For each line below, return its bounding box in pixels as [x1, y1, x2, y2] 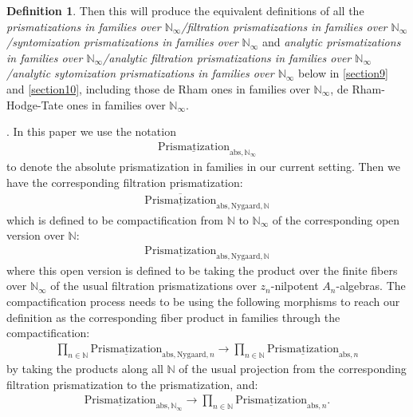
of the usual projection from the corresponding [179, 359, 407, 376]
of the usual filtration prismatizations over [50, 277, 257, 294]
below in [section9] [298, 65, 388, 81]
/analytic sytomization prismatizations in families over [6, 65, 274, 81]
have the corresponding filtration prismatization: [6, 173, 243, 190]
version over [6, 227, 65, 244]
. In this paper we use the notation [6, 123, 176, 140]
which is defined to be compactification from [6, 211, 223, 228]
